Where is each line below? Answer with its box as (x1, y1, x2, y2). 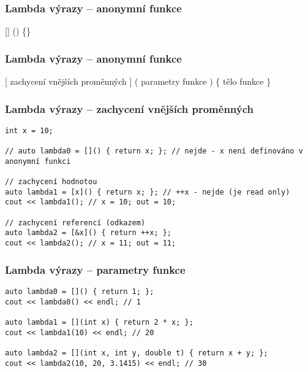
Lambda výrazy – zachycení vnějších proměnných (5, 101, 254, 116)
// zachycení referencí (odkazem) (5, 218, 146, 227)
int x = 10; (5, 126, 53, 135)
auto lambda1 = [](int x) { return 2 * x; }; (5, 317, 193, 327)
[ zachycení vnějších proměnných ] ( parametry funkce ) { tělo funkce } (5, 75, 271, 88)
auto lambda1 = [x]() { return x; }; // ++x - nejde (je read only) (5, 187, 290, 196)
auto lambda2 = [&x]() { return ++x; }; (5, 228, 172, 238)
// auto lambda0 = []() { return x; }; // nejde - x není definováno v (5, 147, 303, 156)
